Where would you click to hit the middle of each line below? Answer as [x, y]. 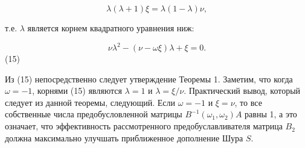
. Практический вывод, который [242, 91]
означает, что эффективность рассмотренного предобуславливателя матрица [144, 126]
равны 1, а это [271, 114]
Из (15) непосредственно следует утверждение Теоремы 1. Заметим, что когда [149, 79]
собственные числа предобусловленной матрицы [94, 114]
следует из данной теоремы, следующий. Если [90, 102]
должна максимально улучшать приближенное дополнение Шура [124, 137]
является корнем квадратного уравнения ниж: [111, 28]
